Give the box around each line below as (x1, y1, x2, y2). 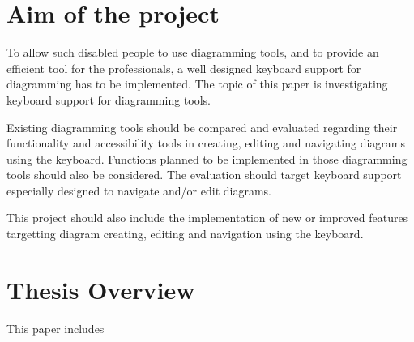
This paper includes (6, 319, 105, 336)
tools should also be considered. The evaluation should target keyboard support (6, 166, 402, 183)
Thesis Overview (6, 272, 195, 306)
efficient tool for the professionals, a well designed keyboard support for (6, 59, 361, 76)
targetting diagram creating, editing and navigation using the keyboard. (6, 225, 364, 242)
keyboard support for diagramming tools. (6, 91, 211, 108)
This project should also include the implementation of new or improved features (6, 209, 408, 226)
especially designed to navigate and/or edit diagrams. (6, 182, 271, 199)
